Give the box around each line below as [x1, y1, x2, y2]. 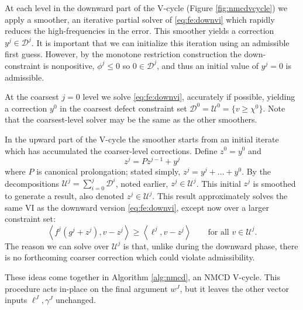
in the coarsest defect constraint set [60, 102, 187, 114]
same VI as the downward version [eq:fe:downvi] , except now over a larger [5, 201, 269, 213]
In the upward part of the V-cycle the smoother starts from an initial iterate [5, 133, 279, 145]
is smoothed [253, 177, 296, 189]
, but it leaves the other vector [180, 282, 289, 294]
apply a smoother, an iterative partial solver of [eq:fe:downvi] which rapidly [5, 13, 275, 25]
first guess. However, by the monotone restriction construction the [5, 47, 242, 60]
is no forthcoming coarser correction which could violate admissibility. [5, 251, 255, 263]
